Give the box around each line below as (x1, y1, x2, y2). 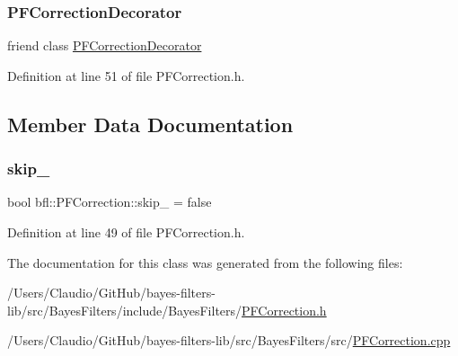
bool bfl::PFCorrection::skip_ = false (7, 192, 212, 211)
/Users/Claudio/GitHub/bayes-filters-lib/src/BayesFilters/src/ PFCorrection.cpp (7, 331, 451, 350)
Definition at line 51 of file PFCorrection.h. (7, 66, 245, 85)
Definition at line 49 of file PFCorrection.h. (7, 223, 245, 241)
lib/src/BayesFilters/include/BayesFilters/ (7, 300, 242, 319)
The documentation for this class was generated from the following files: (7, 253, 403, 271)
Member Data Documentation (7, 110, 294, 138)
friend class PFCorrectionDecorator (7, 36, 202, 55)
